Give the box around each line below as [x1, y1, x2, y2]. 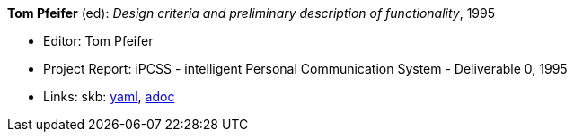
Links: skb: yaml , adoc [43, 89, 175, 104]
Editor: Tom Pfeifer [43, 33, 154, 48]
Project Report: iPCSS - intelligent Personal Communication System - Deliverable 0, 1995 [43, 61, 568, 76]
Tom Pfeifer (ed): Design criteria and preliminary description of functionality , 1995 [7, 5, 496, 21]
